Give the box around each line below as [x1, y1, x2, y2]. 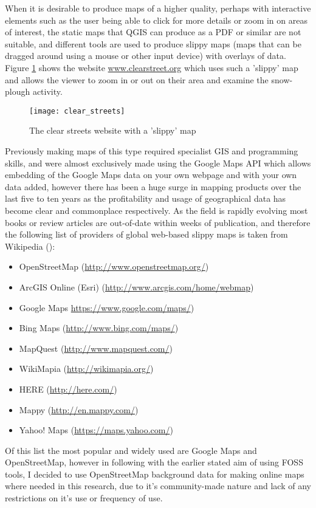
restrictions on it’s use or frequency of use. [5, 492, 163, 504]
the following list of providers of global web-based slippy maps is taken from [5, 228, 288, 241]
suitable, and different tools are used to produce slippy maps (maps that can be [5, 37, 301, 50]
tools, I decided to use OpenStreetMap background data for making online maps [5, 467, 304, 480]
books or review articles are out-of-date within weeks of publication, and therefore [5, 216, 311, 228]
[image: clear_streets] [29, 106, 125, 115]
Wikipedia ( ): [5, 239, 55, 252]
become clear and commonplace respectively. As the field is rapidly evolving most [5, 204, 308, 216]
